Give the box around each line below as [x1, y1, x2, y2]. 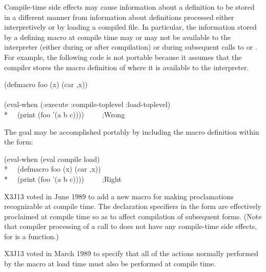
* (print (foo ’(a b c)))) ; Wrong [4, 109, 125, 119]
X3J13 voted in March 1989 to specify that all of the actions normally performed [4, 248, 258, 259]
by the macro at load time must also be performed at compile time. [4, 258, 216, 269]
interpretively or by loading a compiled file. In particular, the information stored [4, 22, 257, 32]
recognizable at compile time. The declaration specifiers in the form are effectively [4, 201, 261, 212]
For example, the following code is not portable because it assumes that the [4, 51, 242, 62]
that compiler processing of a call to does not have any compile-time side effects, [4, 221, 257, 232]
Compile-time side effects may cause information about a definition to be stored [4, 2, 255, 12]
